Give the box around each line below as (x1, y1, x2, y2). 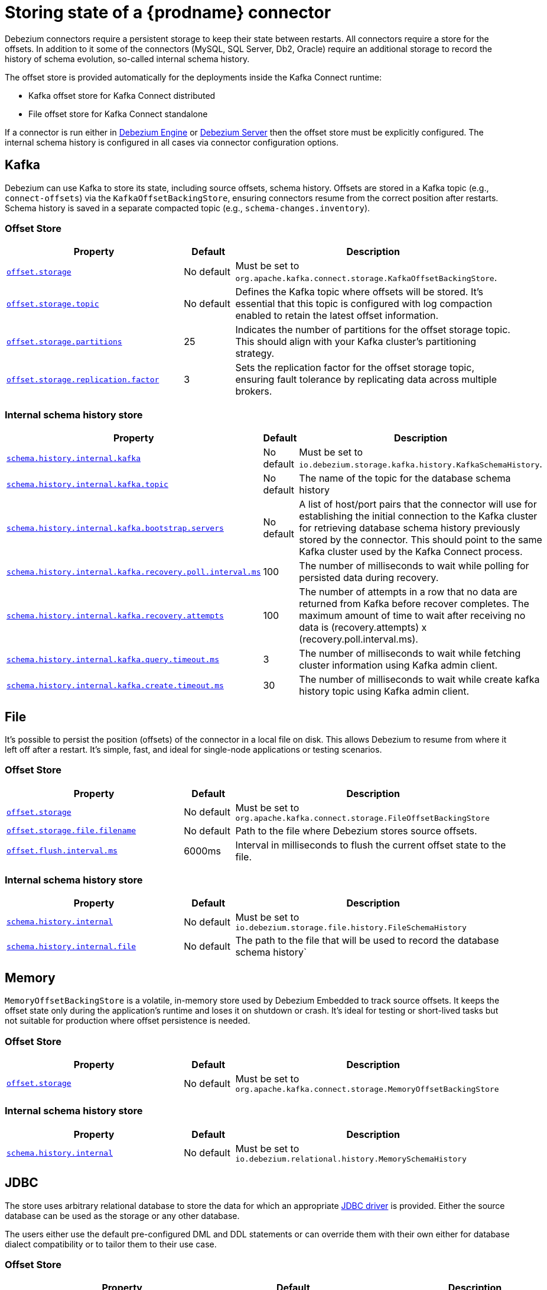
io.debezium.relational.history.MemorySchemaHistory (235, 1154, 467, 1163)
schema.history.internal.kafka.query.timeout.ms (6, 654, 220, 664)
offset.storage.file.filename (6, 826, 136, 836)
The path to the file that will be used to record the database (235, 934, 499, 947)
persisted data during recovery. (299, 572, 439, 584)
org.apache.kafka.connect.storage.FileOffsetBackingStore (235, 813, 490, 823)
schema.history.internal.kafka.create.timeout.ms (6, 681, 224, 690)
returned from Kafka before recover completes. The (299, 598, 529, 610)
